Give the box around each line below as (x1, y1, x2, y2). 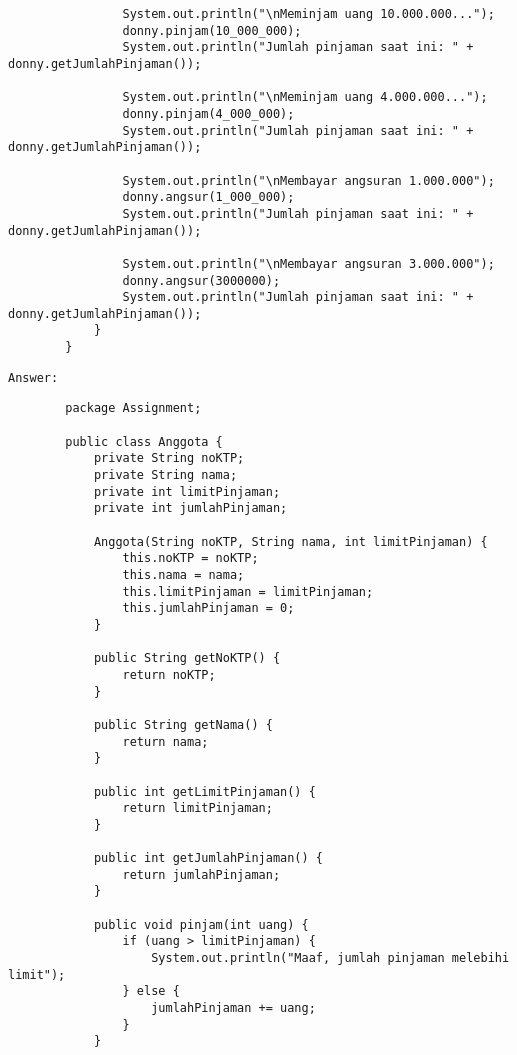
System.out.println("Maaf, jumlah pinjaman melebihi (151, 951, 510, 966)
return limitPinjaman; (122, 801, 273, 816)
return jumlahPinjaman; (122, 867, 281, 882)
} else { (122, 984, 180, 999)
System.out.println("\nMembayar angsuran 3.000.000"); (122, 256, 495, 271)
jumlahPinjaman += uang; (151, 1001, 316, 1016)
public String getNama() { (93, 717, 273, 732)
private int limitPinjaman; (93, 484, 281, 499)
